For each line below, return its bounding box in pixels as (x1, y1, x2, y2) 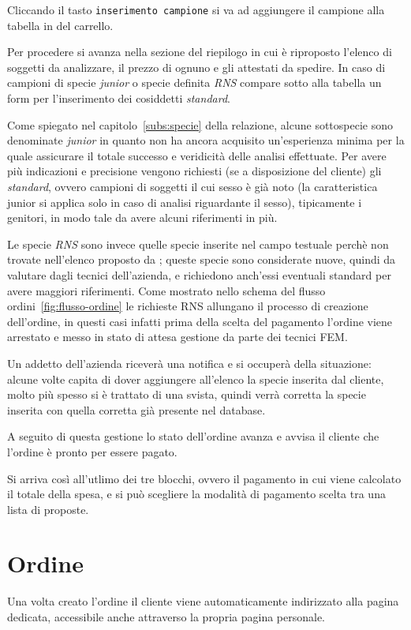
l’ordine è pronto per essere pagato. (7, 443, 177, 459)
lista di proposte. (7, 501, 89, 517)
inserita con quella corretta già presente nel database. (7, 401, 266, 418)
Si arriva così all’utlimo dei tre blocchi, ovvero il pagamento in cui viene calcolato (7, 470, 402, 486)
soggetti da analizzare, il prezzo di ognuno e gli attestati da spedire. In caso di (7, 58, 386, 75)
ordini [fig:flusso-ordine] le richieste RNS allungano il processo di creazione (7, 298, 368, 314)
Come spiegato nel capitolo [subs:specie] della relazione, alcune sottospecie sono (7, 116, 393, 133)
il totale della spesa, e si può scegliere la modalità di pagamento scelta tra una (7, 486, 386, 502)
